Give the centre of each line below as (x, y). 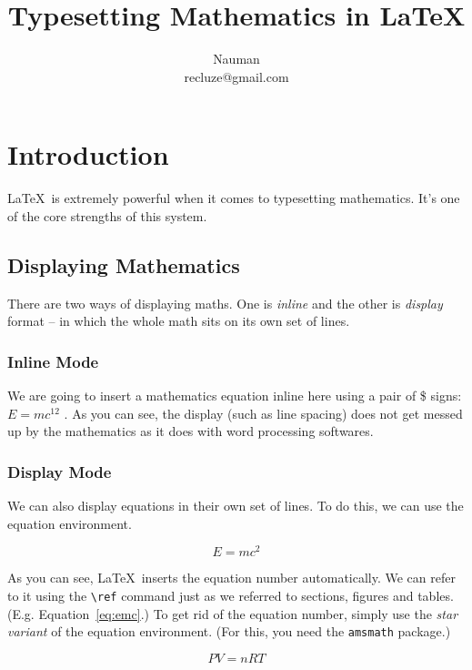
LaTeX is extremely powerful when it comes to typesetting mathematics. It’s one (234, 198)
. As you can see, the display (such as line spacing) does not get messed (263, 413)
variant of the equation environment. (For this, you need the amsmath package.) (229, 631)
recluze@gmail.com (236, 76)
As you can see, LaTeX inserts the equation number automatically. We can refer (231, 578)
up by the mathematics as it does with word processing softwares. (191, 431)
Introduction (88, 154)
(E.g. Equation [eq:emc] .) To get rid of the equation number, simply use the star (233, 613)
